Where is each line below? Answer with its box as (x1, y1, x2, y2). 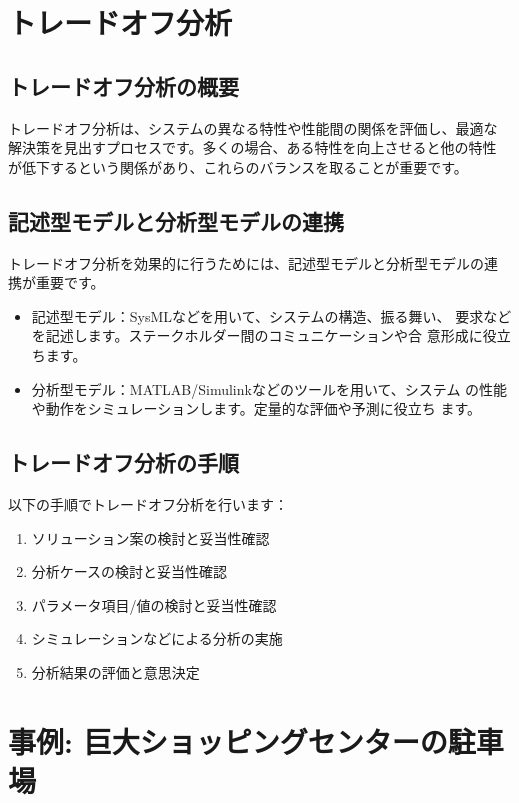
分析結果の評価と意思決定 (31, 661, 200, 682)
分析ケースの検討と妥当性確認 (31, 561, 228, 582)
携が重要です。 (8, 272, 105, 293)
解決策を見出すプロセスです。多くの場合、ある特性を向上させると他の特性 (8, 137, 497, 158)
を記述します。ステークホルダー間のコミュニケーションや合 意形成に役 (31, 325, 497, 346)
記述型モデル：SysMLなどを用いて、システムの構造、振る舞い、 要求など (31, 305, 512, 326)
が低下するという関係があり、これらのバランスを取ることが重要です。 (8, 156, 468, 177)
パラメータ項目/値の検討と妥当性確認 (31, 594, 277, 615)
